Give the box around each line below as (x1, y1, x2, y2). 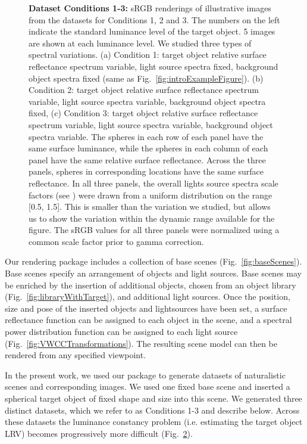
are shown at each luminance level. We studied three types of (29, 36, 252, 49)
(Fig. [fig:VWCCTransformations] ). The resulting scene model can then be (5, 337, 277, 349)
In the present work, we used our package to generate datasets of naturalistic (5, 368, 286, 381)
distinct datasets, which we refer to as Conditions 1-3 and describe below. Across (5, 403, 300, 416)
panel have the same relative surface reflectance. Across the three (29, 153, 266, 166)
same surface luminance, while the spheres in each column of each (29, 142, 268, 154)
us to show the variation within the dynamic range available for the (29, 212, 275, 224)
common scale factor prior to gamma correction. (29, 235, 204, 247)
